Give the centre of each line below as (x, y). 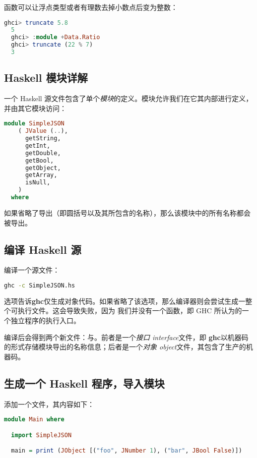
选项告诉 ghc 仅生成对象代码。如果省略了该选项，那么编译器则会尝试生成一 (125, 301)
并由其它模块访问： (35, 108)
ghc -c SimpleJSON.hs (40, 285)
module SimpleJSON (34, 124)
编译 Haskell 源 (43, 249)
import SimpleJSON (41, 435)
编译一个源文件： (32, 270)
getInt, (38, 145)
